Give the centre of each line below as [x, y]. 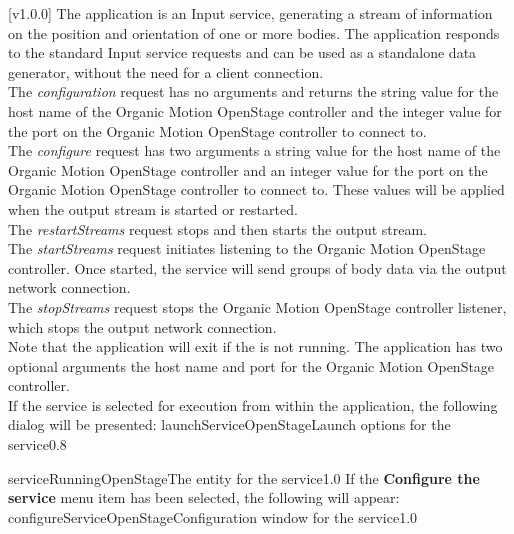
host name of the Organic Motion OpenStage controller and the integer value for [255, 110]
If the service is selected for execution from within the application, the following [253, 404]
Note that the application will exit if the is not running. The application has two [255, 346]
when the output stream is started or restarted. [153, 208]
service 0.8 [37, 444]
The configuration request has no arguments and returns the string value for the [253, 91]
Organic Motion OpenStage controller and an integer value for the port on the [248, 169]
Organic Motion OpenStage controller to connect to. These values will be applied [256, 189]
